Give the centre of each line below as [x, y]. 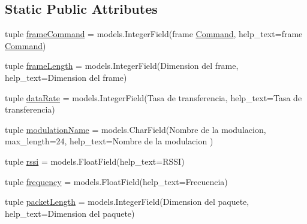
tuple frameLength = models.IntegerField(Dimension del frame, [122, 66]
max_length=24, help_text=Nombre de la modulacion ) [109, 141]
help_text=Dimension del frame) [66, 77]
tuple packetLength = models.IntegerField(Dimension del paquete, [127, 202]
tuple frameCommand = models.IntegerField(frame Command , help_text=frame [154, 34]
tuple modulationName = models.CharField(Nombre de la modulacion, [136, 129]
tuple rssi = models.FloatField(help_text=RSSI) [95, 161]
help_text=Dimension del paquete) [70, 213]
